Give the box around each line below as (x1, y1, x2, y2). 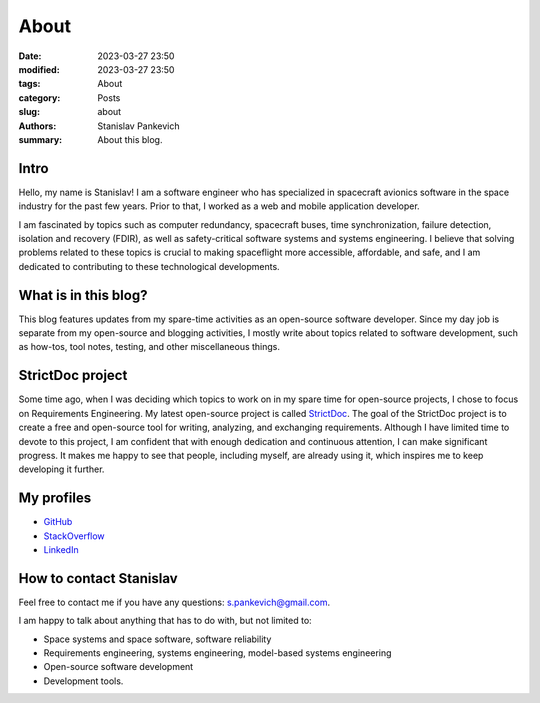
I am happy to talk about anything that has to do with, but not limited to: (18, 615, 312, 627)
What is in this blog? (18, 286, 148, 304)
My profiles (18, 490, 92, 507)
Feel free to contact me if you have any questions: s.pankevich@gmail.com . (18, 596, 330, 608)
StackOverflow (43, 530, 105, 542)
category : (18, 91, 61, 104)
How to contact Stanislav (18, 570, 179, 587)
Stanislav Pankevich (97, 120, 180, 132)
